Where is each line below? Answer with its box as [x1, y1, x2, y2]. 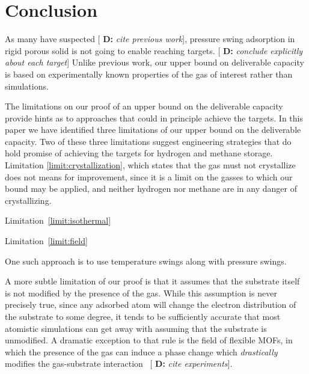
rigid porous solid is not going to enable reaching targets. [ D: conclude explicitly [5, 44, 303, 57]
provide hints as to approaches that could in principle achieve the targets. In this [5, 111, 303, 124]
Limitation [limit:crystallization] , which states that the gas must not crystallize [5, 159, 296, 171]
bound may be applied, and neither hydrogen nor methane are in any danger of [5, 182, 297, 195]
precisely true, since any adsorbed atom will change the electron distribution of [5, 298, 296, 311]
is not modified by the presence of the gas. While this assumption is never [5, 286, 277, 299]
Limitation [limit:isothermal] [5, 214, 111, 227]
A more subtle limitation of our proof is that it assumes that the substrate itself [5, 275, 300, 287]
